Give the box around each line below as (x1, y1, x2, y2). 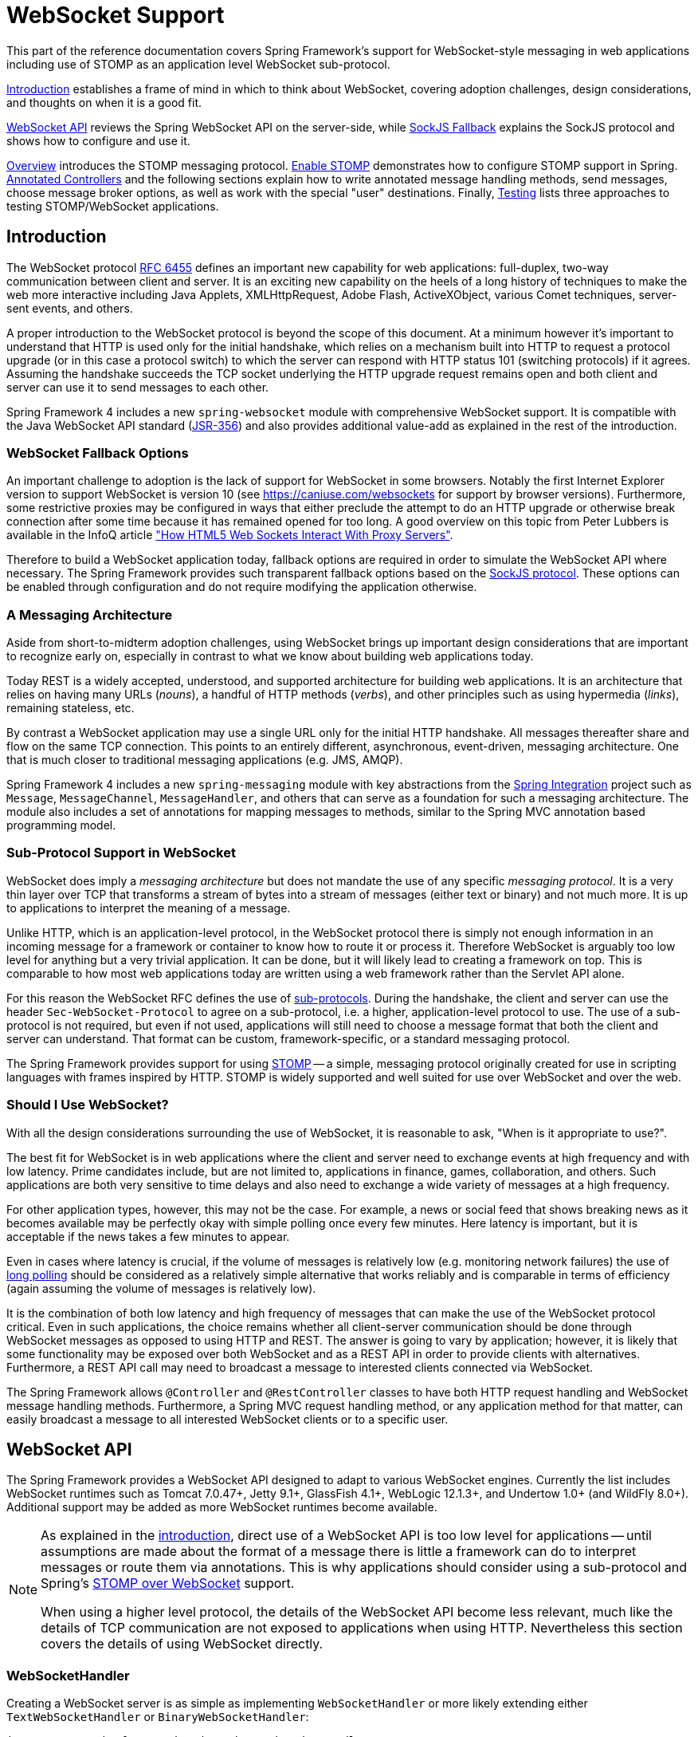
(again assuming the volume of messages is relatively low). (6, 1281, 316, 1295)
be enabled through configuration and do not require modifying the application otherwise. (6, 580, 477, 594)
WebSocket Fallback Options (6, 444, 189, 461)
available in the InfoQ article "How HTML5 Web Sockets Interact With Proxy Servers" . (6, 528, 453, 542)
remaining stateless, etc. (6, 701, 135, 715)
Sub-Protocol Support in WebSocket (6, 845, 236, 861)
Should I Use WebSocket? (6, 1097, 169, 1113)
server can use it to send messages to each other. (6, 380, 269, 394)
